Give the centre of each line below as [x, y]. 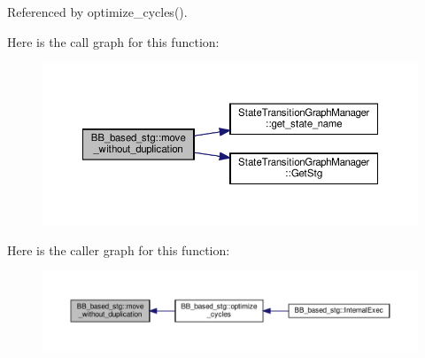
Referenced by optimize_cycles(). [97, 12]
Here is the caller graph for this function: [119, 249]
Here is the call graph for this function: [113, 41]
